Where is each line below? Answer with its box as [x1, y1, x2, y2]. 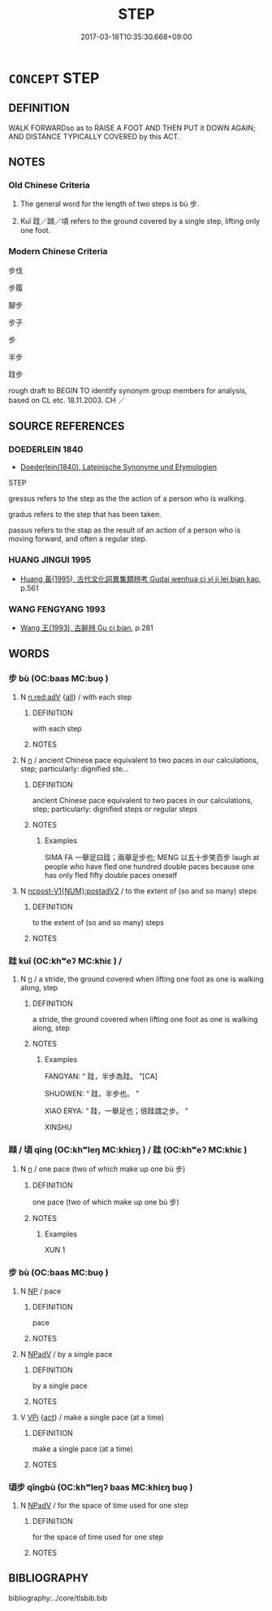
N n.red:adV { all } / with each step [19, 691, 132, 701]
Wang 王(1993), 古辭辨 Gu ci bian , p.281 [19, 623, 153, 633]
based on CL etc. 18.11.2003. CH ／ [8, 395, 126, 405]
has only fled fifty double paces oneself [44, 870, 178, 880]
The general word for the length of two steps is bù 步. [19, 199, 200, 209]
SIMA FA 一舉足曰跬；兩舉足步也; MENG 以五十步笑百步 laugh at [44, 852, 260, 862]
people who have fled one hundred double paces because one [44, 861, 255, 871]
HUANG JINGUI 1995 [8, 555, 92, 566]
